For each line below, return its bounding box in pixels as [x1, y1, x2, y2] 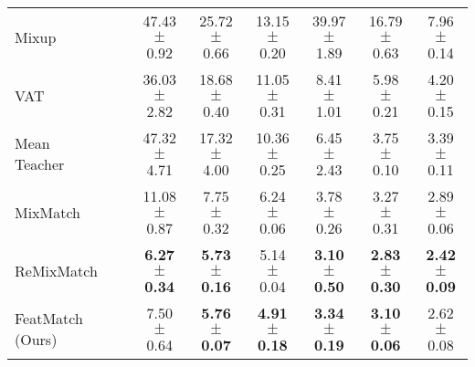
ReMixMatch [15, 259, 98, 281]
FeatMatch [15, 308, 83, 329]
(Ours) [15, 329, 58, 350]
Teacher [15, 153, 65, 174]
